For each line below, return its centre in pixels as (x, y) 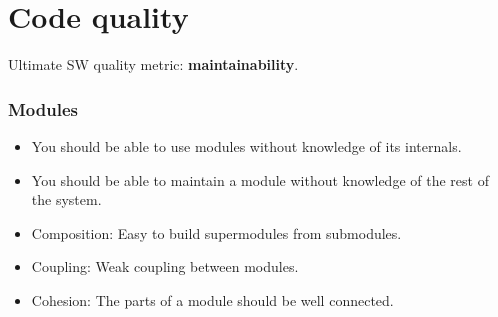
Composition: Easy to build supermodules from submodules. (216, 232)
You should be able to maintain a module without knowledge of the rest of (260, 179)
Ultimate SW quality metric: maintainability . (153, 64)
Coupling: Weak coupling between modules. (165, 266)
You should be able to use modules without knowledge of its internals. (246, 145)
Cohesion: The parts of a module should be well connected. (212, 299)
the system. (66, 199)
